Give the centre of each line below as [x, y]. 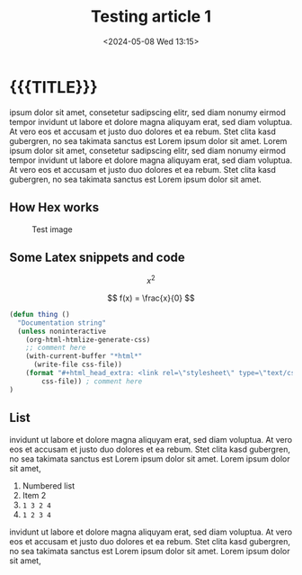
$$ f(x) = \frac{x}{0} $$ [151, 298]
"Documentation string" [62, 323]
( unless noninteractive [62, 331]
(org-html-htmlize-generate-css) [88, 339]
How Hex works [54, 207]
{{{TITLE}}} [53, 87]
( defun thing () [40, 314]
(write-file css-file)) [78, 365]
